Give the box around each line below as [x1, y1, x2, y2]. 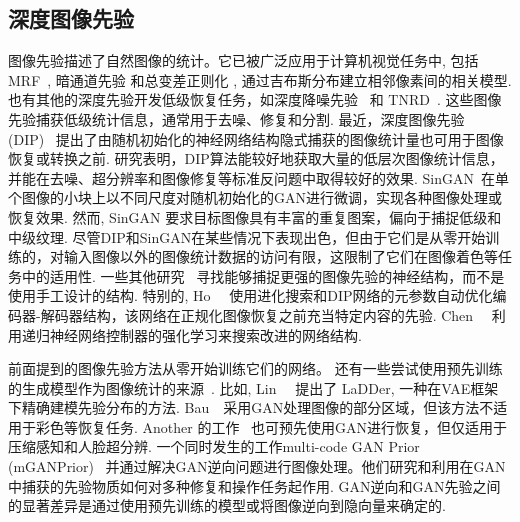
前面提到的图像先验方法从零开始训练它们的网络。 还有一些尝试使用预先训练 [8, 358, 503, 379]
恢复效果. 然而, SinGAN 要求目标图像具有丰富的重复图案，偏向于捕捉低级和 [8, 206, 502, 227]
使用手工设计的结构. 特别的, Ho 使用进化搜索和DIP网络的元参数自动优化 [8, 285, 493, 306]
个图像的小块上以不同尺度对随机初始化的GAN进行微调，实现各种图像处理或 [8, 187, 502, 208]
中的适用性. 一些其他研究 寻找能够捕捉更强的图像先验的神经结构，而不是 [21, 265, 505, 286]
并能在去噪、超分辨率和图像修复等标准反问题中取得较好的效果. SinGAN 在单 [8, 167, 510, 188]
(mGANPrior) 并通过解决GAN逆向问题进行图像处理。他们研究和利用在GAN [8, 456, 506, 477]
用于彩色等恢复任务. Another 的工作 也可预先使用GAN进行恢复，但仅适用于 [8, 416, 508, 437]
